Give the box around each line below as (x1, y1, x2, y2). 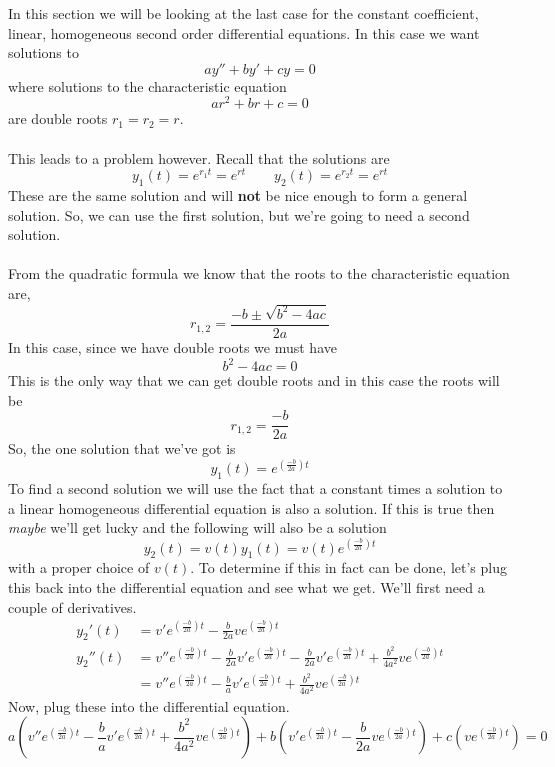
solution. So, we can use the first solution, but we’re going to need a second (8, 204, 470, 225)
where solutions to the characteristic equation (8, 75, 287, 96)
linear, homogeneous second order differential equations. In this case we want (8, 22, 480, 43)
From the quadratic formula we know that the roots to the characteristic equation (8, 263, 510, 284)
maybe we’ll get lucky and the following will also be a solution (8, 517, 387, 538)
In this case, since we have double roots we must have (8, 337, 337, 358)
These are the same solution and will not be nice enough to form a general (8, 185, 468, 206)
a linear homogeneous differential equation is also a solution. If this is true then (8, 497, 495, 518)
